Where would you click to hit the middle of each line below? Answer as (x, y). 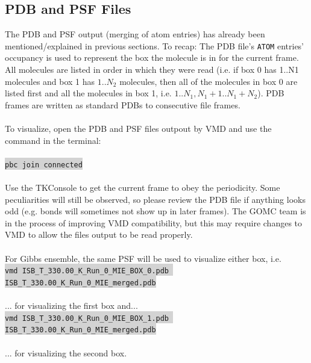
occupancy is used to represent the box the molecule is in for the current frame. (152, 57)
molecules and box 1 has (50, 81)
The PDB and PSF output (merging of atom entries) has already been (135, 34)
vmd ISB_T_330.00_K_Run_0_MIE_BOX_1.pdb (87, 318)
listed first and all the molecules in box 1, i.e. (88, 93)
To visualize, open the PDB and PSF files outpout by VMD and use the (138, 129)
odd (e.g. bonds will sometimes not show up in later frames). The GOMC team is (155, 211)
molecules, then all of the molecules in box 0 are (209, 81)
